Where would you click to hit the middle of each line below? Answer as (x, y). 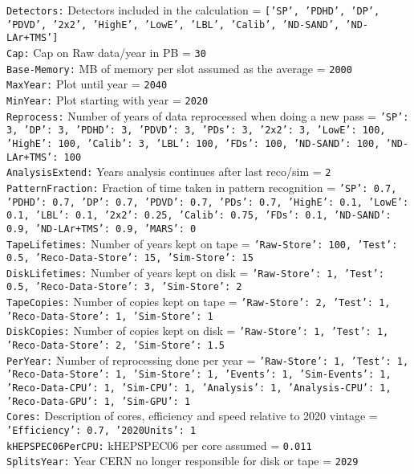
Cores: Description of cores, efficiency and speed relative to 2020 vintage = (192, 416)
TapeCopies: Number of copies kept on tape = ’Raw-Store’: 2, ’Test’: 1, (199, 302)
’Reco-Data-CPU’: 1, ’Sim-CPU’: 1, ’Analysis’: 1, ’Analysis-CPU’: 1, (199, 388)
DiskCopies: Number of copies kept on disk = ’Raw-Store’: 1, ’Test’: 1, (198, 331)
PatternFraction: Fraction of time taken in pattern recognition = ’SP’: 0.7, (202, 187)
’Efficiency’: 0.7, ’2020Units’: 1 (101, 431)
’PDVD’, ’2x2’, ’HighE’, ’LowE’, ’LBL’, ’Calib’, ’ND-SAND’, (173, 25)
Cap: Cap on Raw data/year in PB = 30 (106, 52)
